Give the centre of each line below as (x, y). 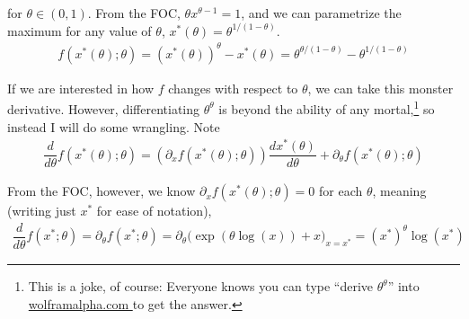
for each (341, 191)
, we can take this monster (381, 88)
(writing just (42, 211)
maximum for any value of (80, 30)
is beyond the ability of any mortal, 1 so (327, 107)
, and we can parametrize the (321, 13)
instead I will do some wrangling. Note (114, 126)
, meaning (399, 191)
